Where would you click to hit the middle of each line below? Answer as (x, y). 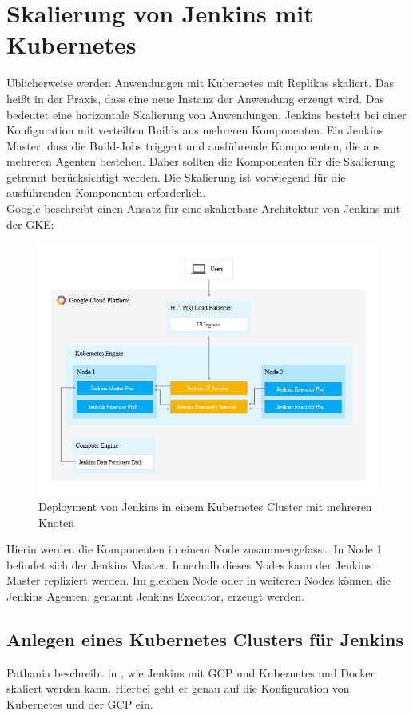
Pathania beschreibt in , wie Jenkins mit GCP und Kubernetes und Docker (191, 672)
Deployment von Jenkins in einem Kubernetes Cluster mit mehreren (205, 506)
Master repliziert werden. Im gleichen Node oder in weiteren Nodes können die (199, 580)
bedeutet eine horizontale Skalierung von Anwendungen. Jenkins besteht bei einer (206, 114)
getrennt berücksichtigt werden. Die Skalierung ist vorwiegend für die (176, 176)
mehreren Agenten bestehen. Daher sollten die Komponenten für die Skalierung (201, 161)
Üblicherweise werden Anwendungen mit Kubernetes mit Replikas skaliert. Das (201, 83)
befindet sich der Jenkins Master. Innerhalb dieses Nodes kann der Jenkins (189, 564)
